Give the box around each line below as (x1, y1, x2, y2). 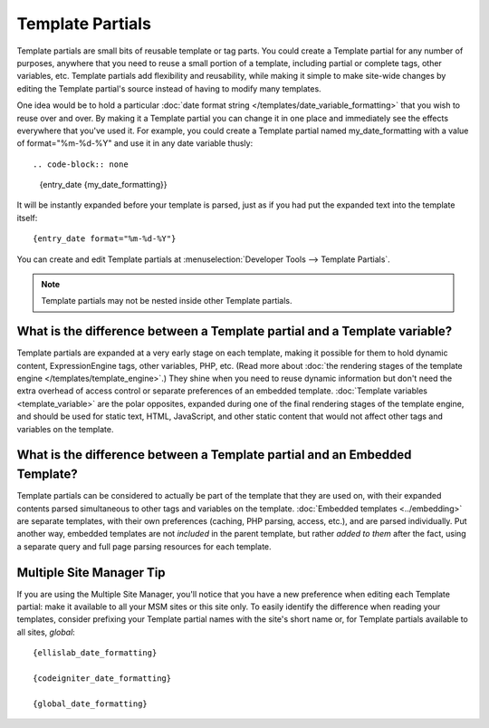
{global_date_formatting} (33, 698, 149, 709)
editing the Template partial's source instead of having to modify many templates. (16, 83, 321, 94)
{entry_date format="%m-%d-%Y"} (33, 234, 177, 244)
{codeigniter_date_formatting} (33, 673, 172, 684)
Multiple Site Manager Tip (16, 565, 167, 580)
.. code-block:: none (33, 159, 129, 170)
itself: (16, 212, 38, 223)
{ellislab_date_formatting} (33, 648, 158, 658)
